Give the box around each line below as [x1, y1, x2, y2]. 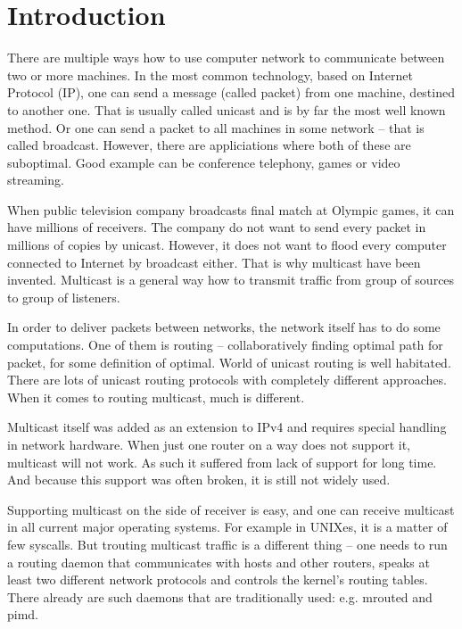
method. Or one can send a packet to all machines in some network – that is [7, 118, 425, 137]
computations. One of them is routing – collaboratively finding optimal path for [7, 335, 443, 354]
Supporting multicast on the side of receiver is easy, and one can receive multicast [7, 500, 455, 518]
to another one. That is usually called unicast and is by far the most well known [7, 100, 446, 119]
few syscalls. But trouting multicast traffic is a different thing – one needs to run [7, 534, 448, 553]
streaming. [7, 170, 64, 189]
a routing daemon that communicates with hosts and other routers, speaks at [7, 552, 430, 571]
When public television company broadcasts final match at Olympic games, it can [7, 200, 455, 219]
